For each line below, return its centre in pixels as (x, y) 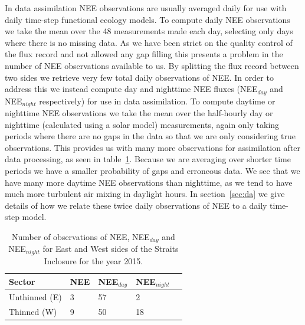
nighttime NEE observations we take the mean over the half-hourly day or (139, 113)
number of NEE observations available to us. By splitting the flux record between (152, 65)
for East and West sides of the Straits (111, 249)
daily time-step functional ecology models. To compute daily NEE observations (147, 19)
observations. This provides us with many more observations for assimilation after (153, 147)
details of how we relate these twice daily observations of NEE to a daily (136, 205)
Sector (22, 281)
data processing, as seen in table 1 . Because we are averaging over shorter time (148, 159)
